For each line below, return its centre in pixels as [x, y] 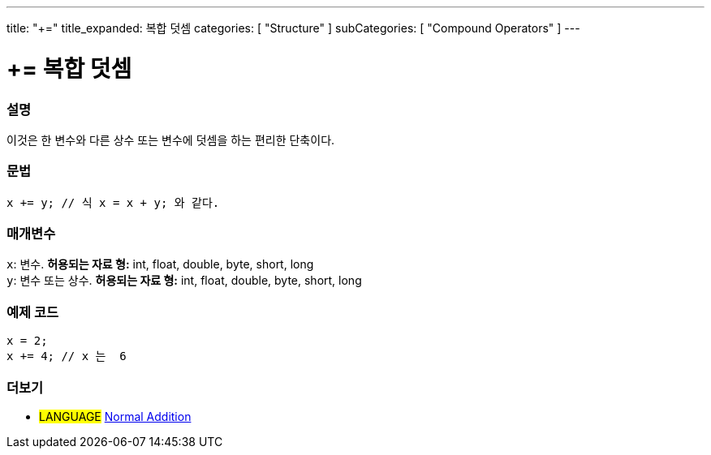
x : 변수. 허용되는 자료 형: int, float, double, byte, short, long [160, 264]
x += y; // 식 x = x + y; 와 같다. [113, 202]
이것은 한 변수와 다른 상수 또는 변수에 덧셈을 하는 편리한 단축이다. [171, 140]
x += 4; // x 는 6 [67, 356]
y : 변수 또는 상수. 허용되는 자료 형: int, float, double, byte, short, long [184, 281]
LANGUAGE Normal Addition [115, 416]
